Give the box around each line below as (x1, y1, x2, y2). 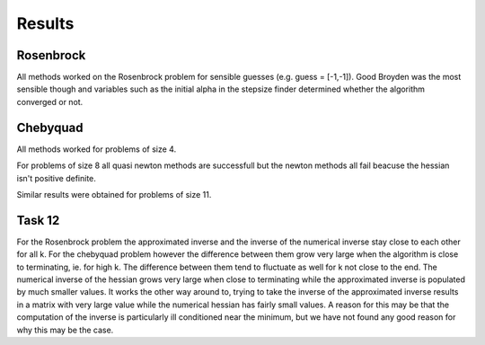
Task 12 (16, 212, 60, 228)
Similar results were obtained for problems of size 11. (16, 189, 212, 199)
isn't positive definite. (16, 172, 96, 183)
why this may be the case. (16, 324, 114, 335)
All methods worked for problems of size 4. (16, 144, 177, 155)
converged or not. (16, 96, 84, 107)
